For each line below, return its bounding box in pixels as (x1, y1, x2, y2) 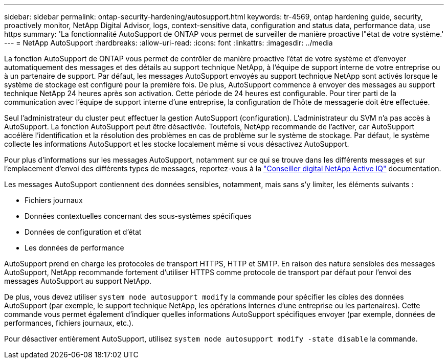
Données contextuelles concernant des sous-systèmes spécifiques (25, 212, 252, 220)
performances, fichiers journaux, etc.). (4, 319, 134, 327)
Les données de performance (25, 243, 124, 252)
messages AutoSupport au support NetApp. (4, 277, 152, 285)
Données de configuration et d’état (25, 228, 142, 236)
